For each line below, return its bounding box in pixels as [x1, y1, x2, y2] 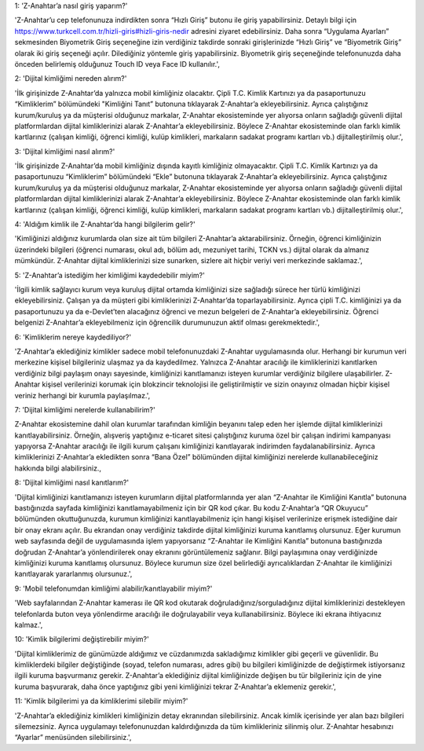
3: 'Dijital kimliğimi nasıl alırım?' [14, 146, 115, 156]
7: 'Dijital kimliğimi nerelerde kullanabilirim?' [14, 405, 156, 414]
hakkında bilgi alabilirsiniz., [14, 463, 102, 473]
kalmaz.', [14, 620, 43, 629]
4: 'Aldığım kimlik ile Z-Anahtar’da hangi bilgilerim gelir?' [14, 220, 196, 229]
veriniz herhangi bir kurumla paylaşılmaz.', [14, 390, 151, 400]
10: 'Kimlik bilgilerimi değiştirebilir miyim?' [14, 635, 149, 644]
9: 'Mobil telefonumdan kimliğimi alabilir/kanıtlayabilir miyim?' [14, 584, 213, 593]
